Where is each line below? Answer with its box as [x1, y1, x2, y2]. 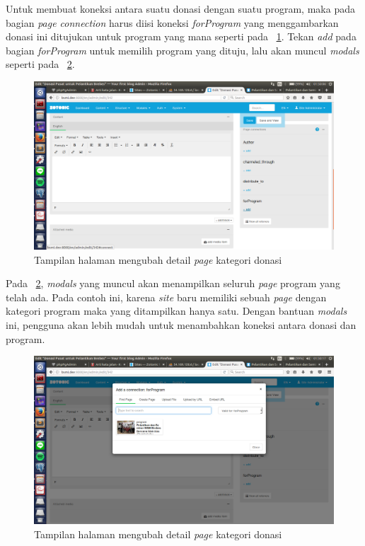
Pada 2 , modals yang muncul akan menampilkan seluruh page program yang [6, 276, 340, 291]
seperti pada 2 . [6, 57, 75, 71]
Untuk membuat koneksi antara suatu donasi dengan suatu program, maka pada [6, 1, 355, 16]
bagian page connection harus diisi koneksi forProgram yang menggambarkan [6, 15, 339, 30]
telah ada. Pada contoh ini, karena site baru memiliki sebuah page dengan [6, 289, 327, 304]
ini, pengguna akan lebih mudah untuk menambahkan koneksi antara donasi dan [6, 318, 357, 332]
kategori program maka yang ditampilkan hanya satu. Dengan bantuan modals [6, 303, 347, 318]
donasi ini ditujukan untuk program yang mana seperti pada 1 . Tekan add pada [6, 29, 357, 44]
